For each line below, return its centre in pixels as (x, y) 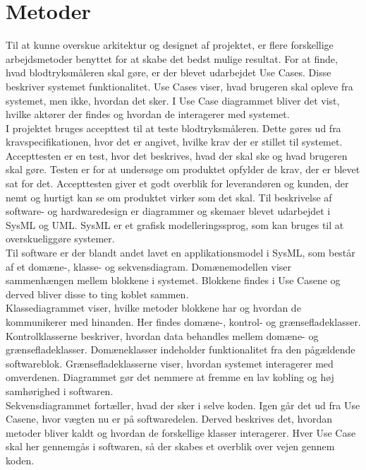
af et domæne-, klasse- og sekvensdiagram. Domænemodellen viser (149, 266)
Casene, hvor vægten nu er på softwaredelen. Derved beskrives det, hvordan (169, 419)
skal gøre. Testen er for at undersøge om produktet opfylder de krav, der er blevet (183, 169)
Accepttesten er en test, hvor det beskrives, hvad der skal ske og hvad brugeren (177, 155)
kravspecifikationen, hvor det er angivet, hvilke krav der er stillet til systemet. (174, 142)
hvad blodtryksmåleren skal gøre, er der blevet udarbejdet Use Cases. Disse (169, 72)
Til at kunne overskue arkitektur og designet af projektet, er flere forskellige (170, 45)
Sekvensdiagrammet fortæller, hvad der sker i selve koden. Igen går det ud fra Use (183, 405)
